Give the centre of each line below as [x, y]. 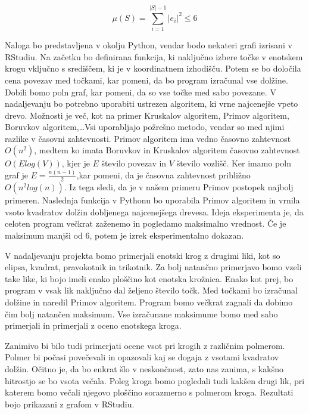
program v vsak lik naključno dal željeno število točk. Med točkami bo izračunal [151, 290]
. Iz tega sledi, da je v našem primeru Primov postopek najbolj [179, 187]
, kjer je [76, 163]
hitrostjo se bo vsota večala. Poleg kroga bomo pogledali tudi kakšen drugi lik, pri [155, 380]
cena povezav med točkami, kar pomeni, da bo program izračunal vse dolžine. [146, 80]
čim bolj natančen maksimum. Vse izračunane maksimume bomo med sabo [141, 313]
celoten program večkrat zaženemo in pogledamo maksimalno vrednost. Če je [146, 223]
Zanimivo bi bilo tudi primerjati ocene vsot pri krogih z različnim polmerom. [145, 345]
